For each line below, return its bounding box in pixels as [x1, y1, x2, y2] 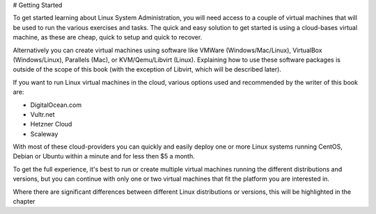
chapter [13, 197, 36, 206]
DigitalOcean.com [30, 101, 82, 109]
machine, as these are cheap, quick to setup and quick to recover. [13, 33, 203, 42]
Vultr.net [30, 110, 55, 118]
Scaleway [30, 129, 58, 138]
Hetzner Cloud [30, 120, 72, 129]
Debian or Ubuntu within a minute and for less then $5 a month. [13, 152, 195, 160]
